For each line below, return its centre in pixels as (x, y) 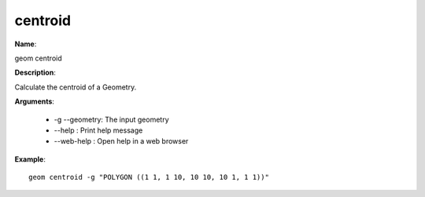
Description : (35, 73)
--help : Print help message (98, 130)
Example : (30, 159)
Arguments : (35, 101)
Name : (26, 44)
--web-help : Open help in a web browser (121, 141)
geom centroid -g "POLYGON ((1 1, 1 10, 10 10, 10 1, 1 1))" (149, 177)
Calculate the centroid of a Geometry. (76, 87)
